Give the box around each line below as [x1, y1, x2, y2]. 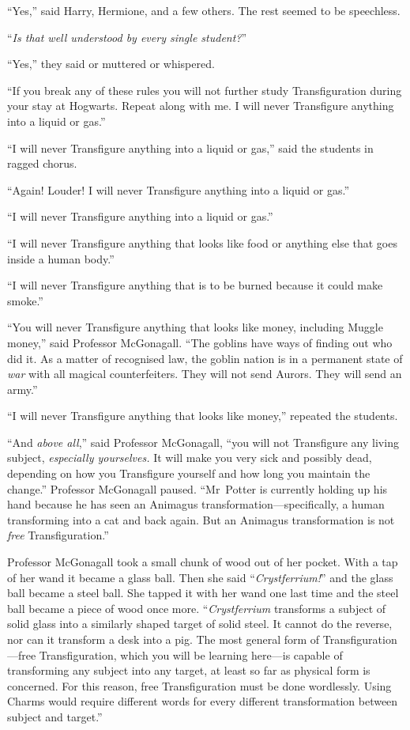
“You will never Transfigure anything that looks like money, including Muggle [7, 319, 383, 335]
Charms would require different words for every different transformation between [7, 693, 398, 709]
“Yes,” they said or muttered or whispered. [7, 55, 215, 72]
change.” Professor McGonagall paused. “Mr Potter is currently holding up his [7, 480, 388, 497]
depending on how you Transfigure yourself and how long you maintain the [7, 465, 371, 482]
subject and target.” [7, 708, 103, 724]
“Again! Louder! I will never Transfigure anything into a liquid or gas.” [7, 181, 350, 198]
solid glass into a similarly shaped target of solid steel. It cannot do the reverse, [7, 615, 393, 632]
